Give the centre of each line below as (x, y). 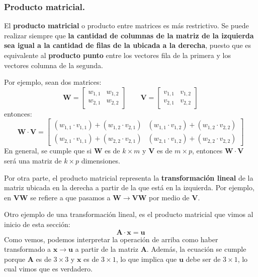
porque (15, 259)
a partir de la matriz (107, 249)
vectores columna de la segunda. (54, 65)
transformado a (28, 249)
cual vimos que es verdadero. (48, 269)
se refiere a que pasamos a (70, 197)
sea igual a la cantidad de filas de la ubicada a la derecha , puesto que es (128, 45)
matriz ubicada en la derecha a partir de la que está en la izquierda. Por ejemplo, (129, 187)
